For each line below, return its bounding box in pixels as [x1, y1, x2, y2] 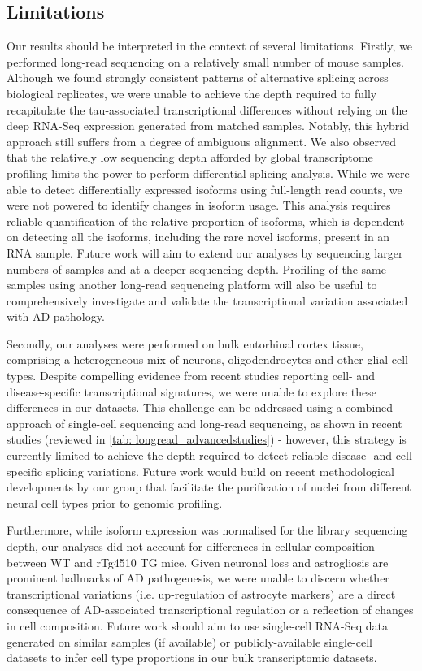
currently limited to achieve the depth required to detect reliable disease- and [7, 447, 392, 464]
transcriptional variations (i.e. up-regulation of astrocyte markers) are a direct [7, 585, 396, 602]
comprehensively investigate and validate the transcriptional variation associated [7, 292, 408, 309]
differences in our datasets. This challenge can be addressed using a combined [7, 399, 394, 416]
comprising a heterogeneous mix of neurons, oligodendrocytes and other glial [7, 351, 389, 368]
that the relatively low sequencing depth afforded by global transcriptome [7, 149, 373, 166]
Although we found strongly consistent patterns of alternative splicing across [7, 69, 389, 86]
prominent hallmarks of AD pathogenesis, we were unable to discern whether [7, 569, 389, 587]
